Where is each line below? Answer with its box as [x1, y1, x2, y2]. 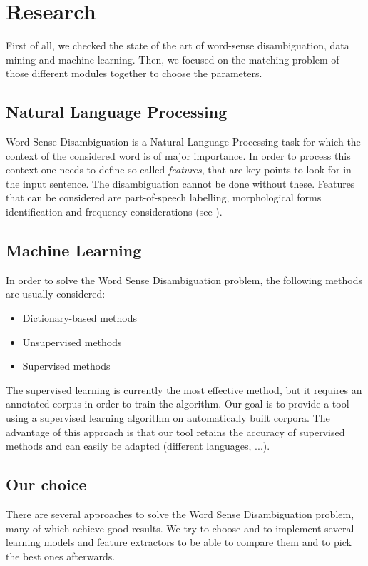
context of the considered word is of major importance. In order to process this [6, 148, 351, 163]
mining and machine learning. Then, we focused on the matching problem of [6, 51, 339, 66]
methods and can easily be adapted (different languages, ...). [6, 438, 270, 453]
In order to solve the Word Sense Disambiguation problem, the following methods [6, 272, 363, 287]
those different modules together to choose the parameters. [6, 66, 262, 81]
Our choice [6, 473, 87, 495]
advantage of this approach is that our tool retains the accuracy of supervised [6, 424, 345, 439]
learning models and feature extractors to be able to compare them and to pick [6, 535, 352, 550]
